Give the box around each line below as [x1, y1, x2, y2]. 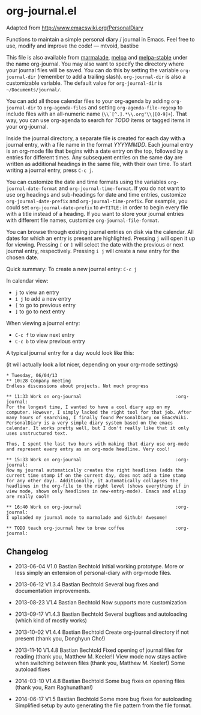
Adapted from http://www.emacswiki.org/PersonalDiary [6, 24, 144, 31]
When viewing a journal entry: [6, 319, 80, 327]
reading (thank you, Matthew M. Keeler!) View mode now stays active [14, 652, 187, 660]
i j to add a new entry [14, 295, 71, 302]
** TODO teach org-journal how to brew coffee [6, 525, 125, 531]
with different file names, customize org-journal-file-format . [6, 216, 160, 224]
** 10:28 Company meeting [6, 378, 71, 384]
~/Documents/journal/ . [6, 85, 62, 93]
